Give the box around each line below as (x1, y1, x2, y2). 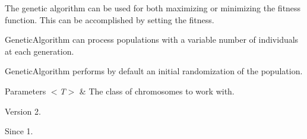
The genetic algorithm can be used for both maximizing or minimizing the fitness (5, 2, 301, 14)
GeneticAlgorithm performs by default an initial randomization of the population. (5, 65, 303, 77)
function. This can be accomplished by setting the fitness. (5, 13, 214, 26)
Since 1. (5, 125, 33, 137)
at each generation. (5, 45, 74, 57)
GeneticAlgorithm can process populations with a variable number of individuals (5, 33, 299, 46)
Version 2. (5, 105, 41, 117)
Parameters (5, 84, 46, 97)
